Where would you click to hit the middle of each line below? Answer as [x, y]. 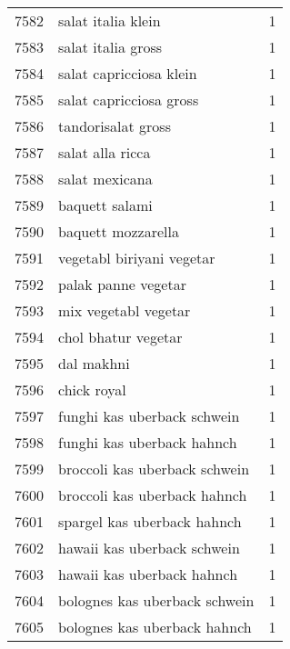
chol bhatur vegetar [120, 337]
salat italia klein [110, 20]
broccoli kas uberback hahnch [153, 495]
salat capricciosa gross [129, 100]
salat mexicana [105, 179]
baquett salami [105, 205]
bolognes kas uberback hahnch [155, 627]
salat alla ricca [105, 152]
